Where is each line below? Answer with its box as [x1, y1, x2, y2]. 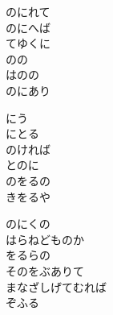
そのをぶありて [6, 262, 84, 279]
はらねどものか [6, 230, 84, 247]
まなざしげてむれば [6, 278, 107, 295]
